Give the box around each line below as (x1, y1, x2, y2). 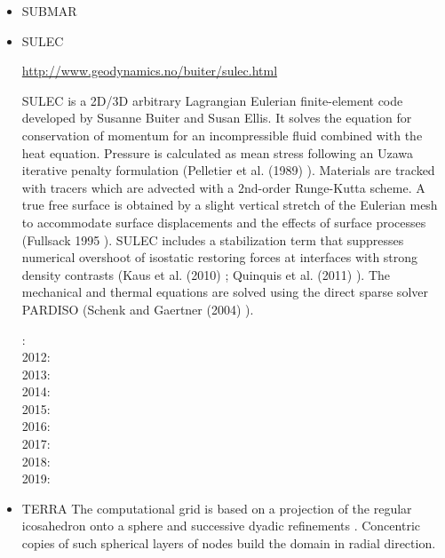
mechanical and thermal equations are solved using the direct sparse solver (21, 283, 428, 301)
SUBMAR (21, 2, 77, 20)
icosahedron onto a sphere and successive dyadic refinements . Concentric (21, 516, 420, 535)
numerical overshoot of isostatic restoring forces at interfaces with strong (21, 248, 418, 267)
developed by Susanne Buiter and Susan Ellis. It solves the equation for (21, 108, 412, 127)
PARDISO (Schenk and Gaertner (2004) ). (21, 299, 254, 318)
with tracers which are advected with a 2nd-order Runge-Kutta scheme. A (21, 178, 425, 196)
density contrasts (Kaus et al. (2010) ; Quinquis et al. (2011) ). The (21, 265, 390, 283)
